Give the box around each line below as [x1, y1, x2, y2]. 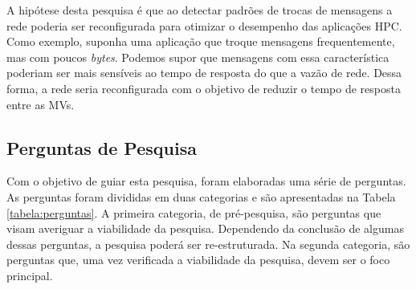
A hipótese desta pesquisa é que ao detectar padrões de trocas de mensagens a [6, 2, 393, 18]
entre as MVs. [6, 96, 75, 112]
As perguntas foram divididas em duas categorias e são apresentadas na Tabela [6, 188, 396, 205]
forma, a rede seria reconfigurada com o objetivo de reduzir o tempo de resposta [6, 79, 401, 96]
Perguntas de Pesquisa [6, 135, 197, 160]
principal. [6, 267, 53, 283]
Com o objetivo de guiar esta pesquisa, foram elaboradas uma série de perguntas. [6, 173, 406, 189]
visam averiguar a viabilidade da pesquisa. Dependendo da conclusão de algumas [6, 220, 404, 237]
